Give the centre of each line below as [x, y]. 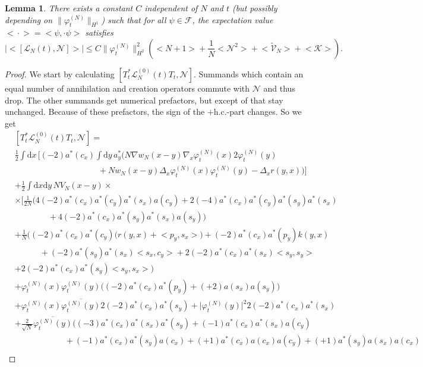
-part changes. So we [264, 112]
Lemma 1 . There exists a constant [69, 8]
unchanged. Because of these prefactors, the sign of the [105, 112]
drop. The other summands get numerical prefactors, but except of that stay [144, 100]
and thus [279, 88]
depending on [29, 19]
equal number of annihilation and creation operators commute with [127, 88]
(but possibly [255, 8]
